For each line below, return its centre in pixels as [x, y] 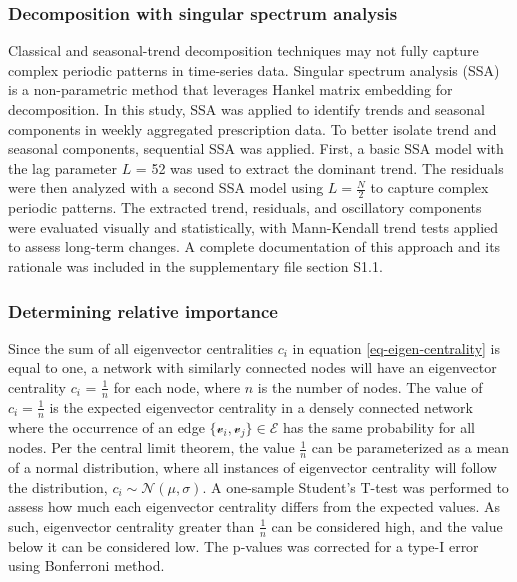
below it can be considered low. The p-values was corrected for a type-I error [243, 545]
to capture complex [429, 187]
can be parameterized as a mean [410, 447]
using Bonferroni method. [86, 565]
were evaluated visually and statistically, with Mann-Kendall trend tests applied [253, 226]
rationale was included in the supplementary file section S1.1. [195, 265]
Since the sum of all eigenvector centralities [141, 347]
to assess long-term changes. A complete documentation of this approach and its [254, 246]
